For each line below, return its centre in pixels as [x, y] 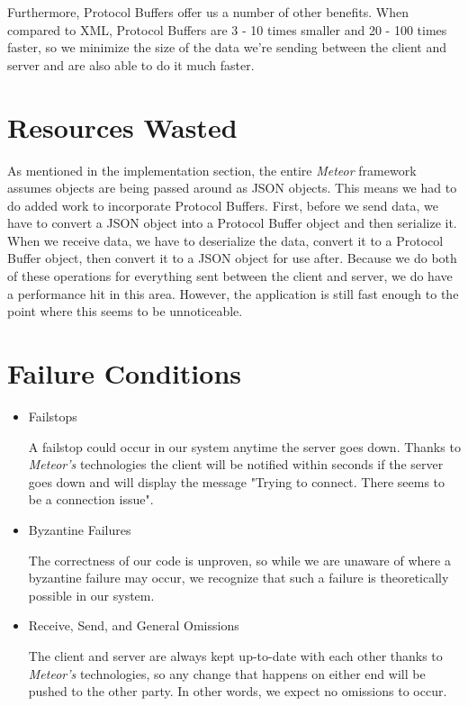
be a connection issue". [91, 499]
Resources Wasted [122, 127]
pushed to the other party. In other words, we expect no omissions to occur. [238, 691]
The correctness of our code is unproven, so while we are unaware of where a [239, 560]
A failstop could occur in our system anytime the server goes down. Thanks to [244, 446]
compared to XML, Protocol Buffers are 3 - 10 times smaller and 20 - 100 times [227, 29]
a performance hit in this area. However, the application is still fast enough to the [233, 293]
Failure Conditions [124, 373]
